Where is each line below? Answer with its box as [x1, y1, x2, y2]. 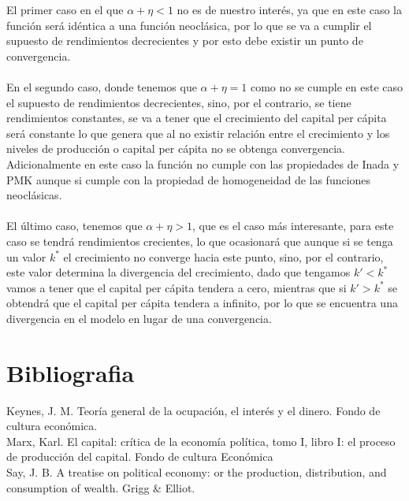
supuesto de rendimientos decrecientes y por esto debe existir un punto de [6, 32, 363, 49]
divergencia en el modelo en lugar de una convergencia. [6, 310, 272, 326]
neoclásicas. [6, 187, 62, 203]
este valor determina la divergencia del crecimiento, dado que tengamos [6, 264, 351, 280]
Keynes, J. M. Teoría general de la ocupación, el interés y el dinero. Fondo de [6, 402, 381, 418]
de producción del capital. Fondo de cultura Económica [6, 448, 273, 465]
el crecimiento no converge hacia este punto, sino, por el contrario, [63, 248, 384, 265]
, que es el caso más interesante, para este [192, 217, 394, 234]
